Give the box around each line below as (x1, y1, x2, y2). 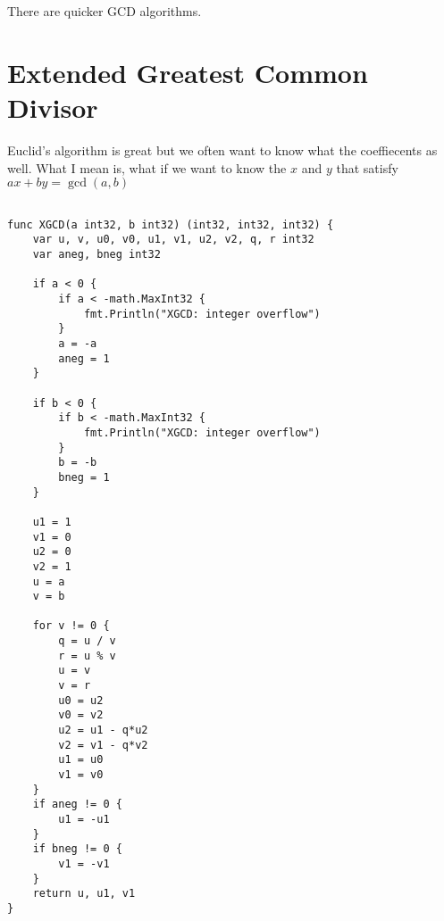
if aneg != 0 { (32, 798, 122, 811)
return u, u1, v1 (32, 887, 136, 900)
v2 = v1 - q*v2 (58, 738, 148, 751)
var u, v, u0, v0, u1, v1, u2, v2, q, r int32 (32, 233, 314, 246)
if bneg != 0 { (32, 842, 122, 856)
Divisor (7, 88, 98, 125)
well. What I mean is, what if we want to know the (7, 158, 287, 177)
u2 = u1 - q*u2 (58, 724, 148, 737)
